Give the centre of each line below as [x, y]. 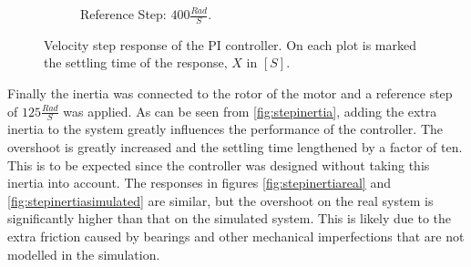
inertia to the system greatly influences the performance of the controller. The [225, 129]
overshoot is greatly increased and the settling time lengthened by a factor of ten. [235, 147]
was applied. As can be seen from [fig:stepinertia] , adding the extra [250, 111]
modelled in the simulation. [84, 254]
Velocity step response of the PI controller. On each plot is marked [230, 44]
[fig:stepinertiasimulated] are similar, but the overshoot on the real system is [220, 200]
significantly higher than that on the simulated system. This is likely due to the [230, 218]
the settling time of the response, [136, 62]
